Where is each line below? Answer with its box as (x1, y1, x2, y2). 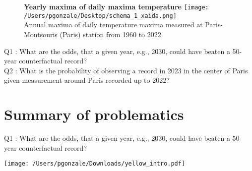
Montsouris (24, 29, 58, 39)
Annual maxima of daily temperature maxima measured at (24, 19, 203, 30)
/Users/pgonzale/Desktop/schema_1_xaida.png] (24, 12, 177, 19)
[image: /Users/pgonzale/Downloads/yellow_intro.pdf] (4, 160, 186, 168)
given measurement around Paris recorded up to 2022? (4, 75, 170, 85)
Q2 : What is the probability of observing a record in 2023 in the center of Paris (4, 65, 248, 75)
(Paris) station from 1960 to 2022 (60, 29, 161, 39)
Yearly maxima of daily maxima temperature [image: (24, 1, 209, 11)
